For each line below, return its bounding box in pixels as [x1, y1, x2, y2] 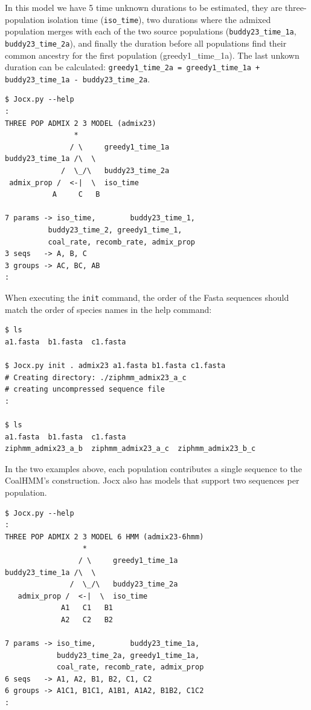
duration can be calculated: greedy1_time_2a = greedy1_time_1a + [5, 61, 260, 73]
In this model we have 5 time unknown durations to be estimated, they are [5, 1, 283, 13]
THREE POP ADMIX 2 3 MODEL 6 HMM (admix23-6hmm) [5, 532, 204, 541]
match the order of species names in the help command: [5, 303, 212, 315]
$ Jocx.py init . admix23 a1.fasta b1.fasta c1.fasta [5, 361, 226, 370]
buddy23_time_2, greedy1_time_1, [48, 226, 182, 234]
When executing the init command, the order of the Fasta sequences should [5, 291, 289, 303]
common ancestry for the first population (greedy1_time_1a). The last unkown [5, 48, 300, 61]
